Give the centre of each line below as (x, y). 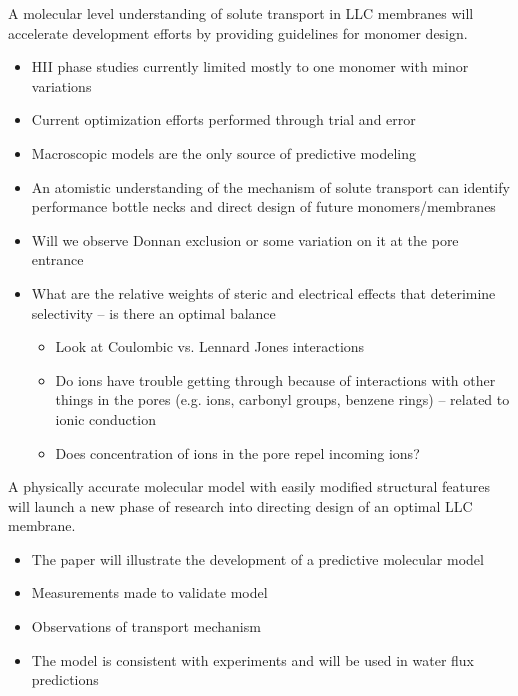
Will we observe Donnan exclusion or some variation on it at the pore (245, 239)
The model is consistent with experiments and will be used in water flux (253, 659)
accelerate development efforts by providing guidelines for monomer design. (238, 32)
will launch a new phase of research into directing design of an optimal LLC (240, 505)
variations (61, 85)
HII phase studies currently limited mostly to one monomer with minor (250, 66)
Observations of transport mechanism (146, 626)
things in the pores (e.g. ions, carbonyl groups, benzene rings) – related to (282, 399)
